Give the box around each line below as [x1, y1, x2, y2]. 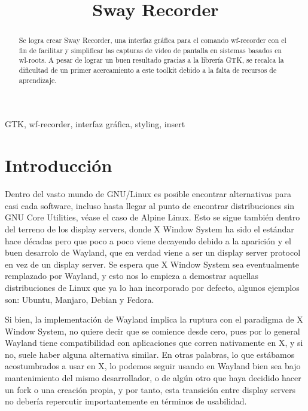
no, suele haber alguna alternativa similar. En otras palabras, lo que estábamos [5, 348, 295, 360]
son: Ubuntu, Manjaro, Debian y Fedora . [5, 293, 154, 305]
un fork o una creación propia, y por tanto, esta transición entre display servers [5, 383, 296, 395]
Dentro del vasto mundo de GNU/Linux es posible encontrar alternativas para [5, 188, 291, 200]
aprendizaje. [19, 75, 57, 85]
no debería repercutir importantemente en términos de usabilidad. [5, 395, 247, 407]
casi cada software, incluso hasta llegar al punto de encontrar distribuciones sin [5, 199, 295, 211]
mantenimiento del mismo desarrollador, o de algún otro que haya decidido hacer [5, 372, 301, 384]
